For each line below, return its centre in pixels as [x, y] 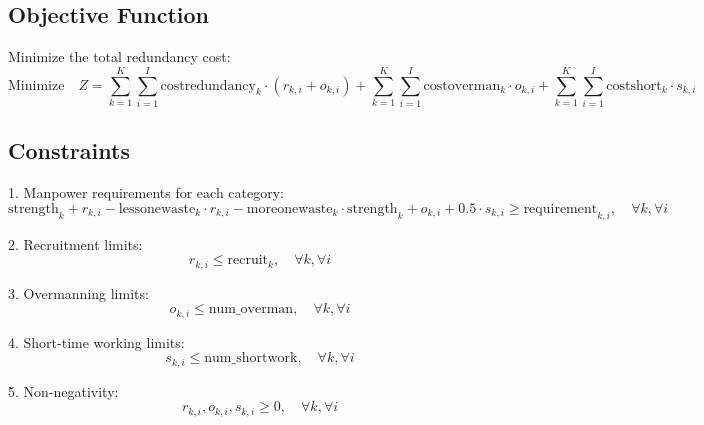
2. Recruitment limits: [75, 243]
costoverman [462, 85]
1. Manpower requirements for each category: [146, 192]
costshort [634, 85]
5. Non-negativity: [63, 390]
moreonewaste [289, 208]
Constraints [69, 150]
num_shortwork [251, 358]
